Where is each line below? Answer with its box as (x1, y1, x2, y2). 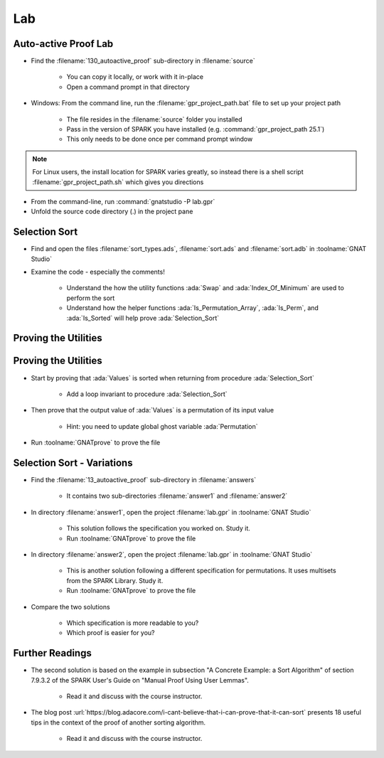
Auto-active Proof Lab (13, 38, 114, 50)
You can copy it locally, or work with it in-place (66, 73, 204, 81)
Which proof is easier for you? (66, 629, 156, 637)
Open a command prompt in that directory (66, 82, 190, 91)
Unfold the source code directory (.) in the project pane (31, 207, 193, 216)
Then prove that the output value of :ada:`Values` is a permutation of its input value (31, 406, 274, 415)
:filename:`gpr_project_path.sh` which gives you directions (32, 178, 204, 186)
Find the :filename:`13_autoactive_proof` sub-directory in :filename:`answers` (31, 476, 256, 484)
